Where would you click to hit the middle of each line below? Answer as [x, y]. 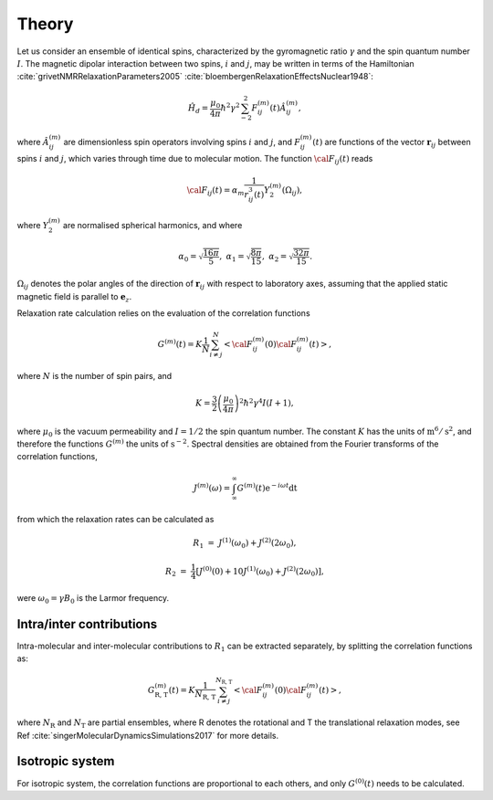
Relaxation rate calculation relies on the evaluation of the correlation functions [163, 313]
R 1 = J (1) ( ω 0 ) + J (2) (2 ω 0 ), [245, 543]
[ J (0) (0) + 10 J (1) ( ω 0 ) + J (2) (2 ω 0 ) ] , [260, 572]
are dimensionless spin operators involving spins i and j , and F [182, 142]
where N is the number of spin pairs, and [94, 375]
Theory [45, 24]
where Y [33, 226]
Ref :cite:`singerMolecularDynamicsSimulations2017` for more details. [147, 735]
